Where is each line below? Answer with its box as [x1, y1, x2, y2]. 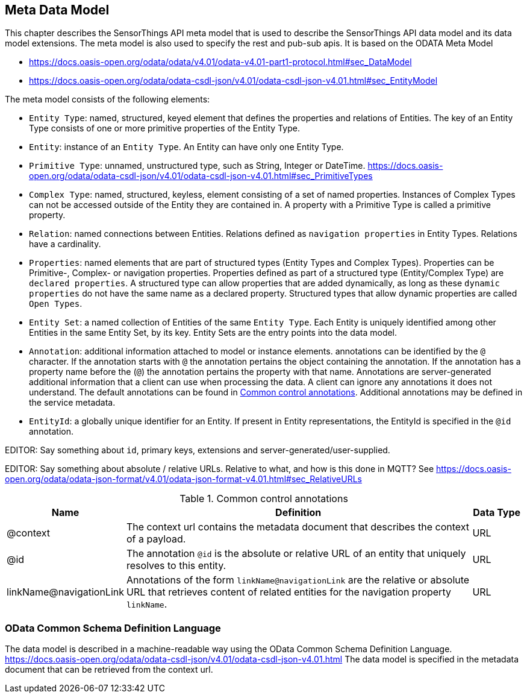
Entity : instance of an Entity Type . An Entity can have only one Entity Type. [29, 142, 344, 152]
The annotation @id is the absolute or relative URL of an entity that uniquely [126, 547, 466, 560]
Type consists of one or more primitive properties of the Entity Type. [29, 123, 300, 134]
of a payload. [126, 533, 186, 546]
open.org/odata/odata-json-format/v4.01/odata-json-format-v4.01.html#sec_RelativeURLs [5, 474, 362, 485]
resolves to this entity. [126, 559, 226, 572]
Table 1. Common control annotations [179, 492, 348, 505]
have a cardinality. [29, 239, 101, 250]
